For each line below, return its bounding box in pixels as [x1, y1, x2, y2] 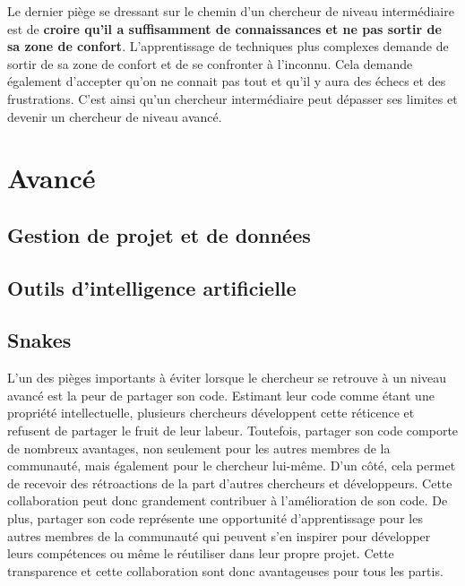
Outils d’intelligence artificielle [7, 273, 297, 301]
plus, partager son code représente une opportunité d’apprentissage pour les [7, 509, 423, 528]
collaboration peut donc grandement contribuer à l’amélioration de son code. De [7, 491, 448, 510]
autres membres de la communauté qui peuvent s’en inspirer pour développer [7, 526, 431, 545]
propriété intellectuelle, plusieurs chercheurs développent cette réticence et [7, 403, 415, 422]
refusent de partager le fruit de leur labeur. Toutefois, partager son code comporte [7, 421, 459, 440]
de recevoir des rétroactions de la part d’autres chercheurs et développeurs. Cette [7, 473, 452, 492]
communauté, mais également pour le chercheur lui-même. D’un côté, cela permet [7, 456, 456, 475]
